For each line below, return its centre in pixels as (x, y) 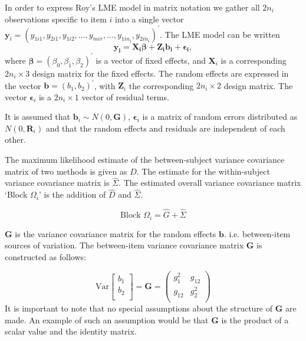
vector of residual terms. (125, 96)
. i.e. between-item (257, 233)
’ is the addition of (72, 194)
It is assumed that (38, 117)
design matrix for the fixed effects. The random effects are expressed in (160, 73)
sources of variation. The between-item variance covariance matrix (124, 245)
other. (15, 140)
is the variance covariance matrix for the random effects (116, 233)
